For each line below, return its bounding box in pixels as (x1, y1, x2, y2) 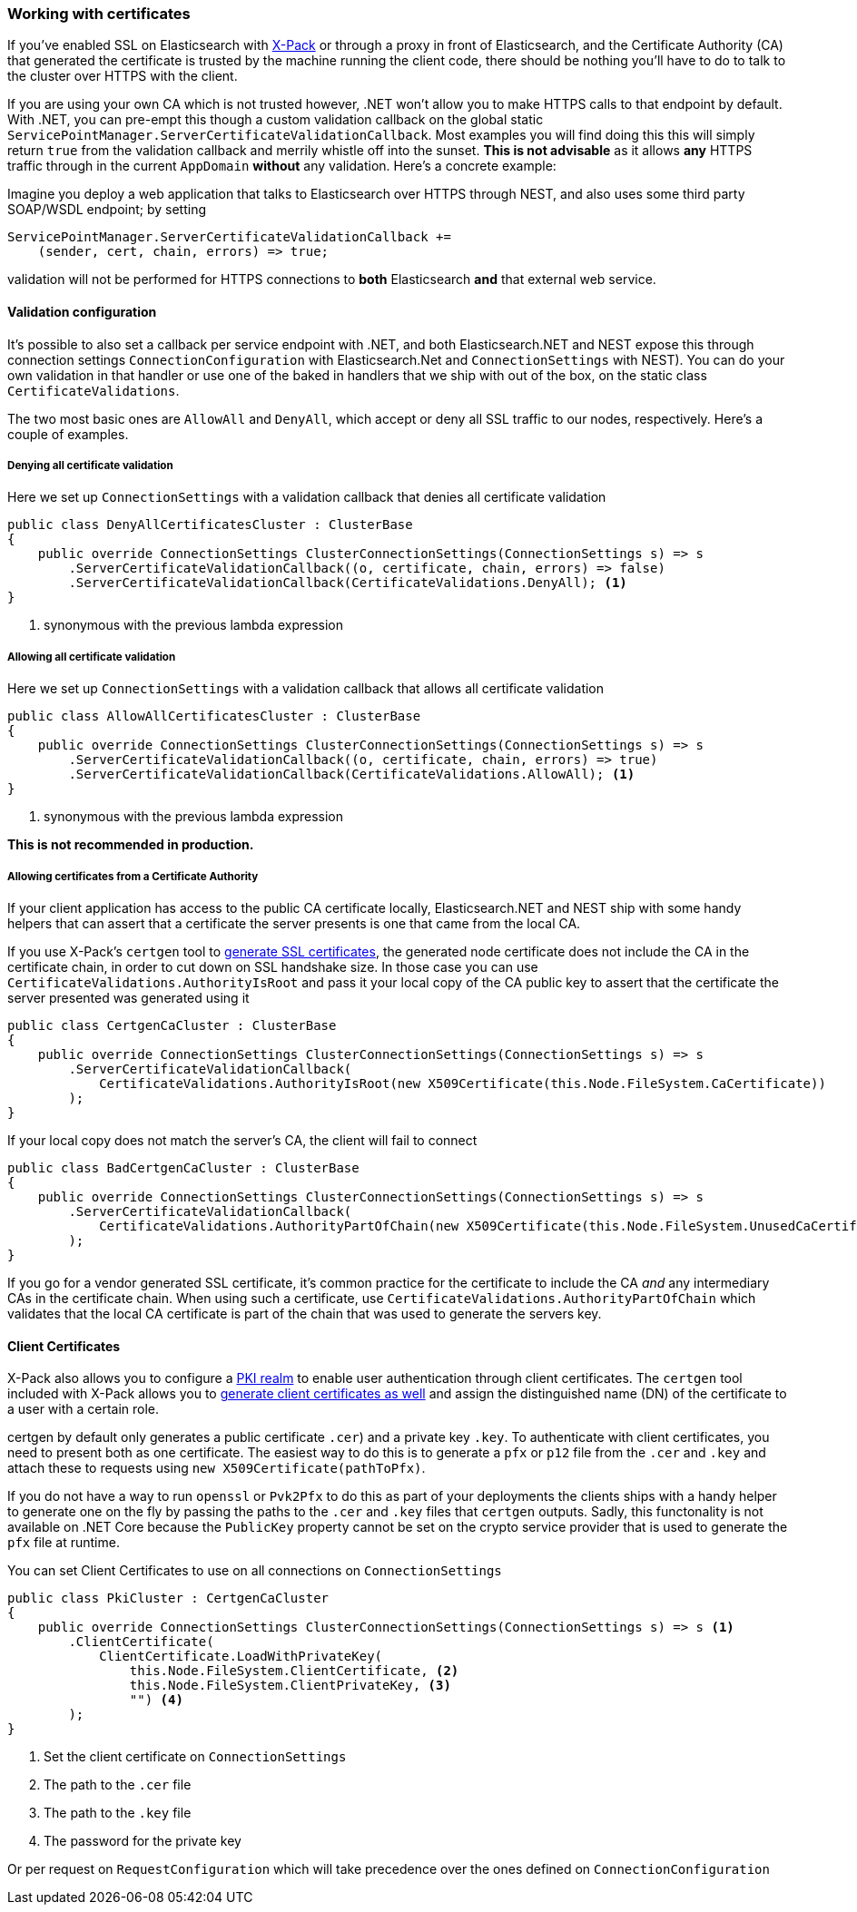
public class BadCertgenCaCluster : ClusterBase (7, 1160, 360, 1175)
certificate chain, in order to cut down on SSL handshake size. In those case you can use (7, 958, 538, 975)
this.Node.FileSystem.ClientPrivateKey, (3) (129, 1678, 451, 1693)
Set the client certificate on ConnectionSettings (44, 1749, 347, 1765)
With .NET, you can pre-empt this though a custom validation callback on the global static (7, 112, 544, 128)
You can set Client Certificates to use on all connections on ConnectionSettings (7, 1563, 502, 1579)
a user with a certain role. (7, 1401, 160, 1417)
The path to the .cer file (44, 1777, 192, 1793)
